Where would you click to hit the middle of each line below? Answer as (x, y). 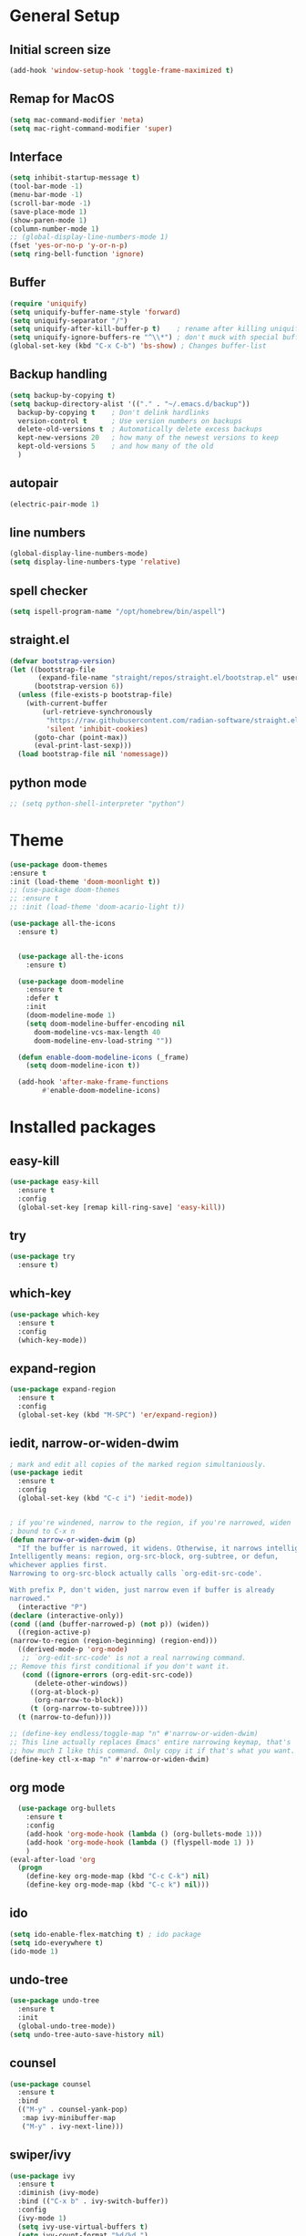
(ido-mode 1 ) (34, 1951)
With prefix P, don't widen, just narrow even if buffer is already (142, 1590)
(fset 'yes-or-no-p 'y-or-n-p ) (69, 246)
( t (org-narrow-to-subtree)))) (89, 1709)
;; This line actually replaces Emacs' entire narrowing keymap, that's (150, 1742)
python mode (48, 782)
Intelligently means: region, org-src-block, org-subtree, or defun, (144, 1556)
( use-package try (42, 1257)
